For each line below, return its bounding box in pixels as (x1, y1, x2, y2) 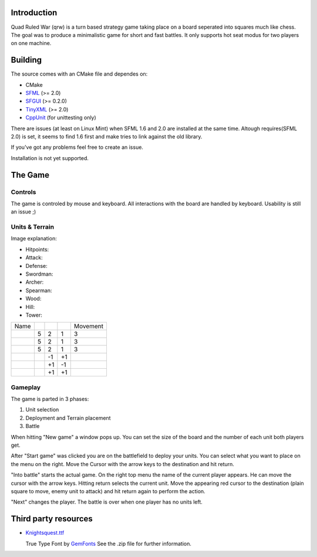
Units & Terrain (11, 223, 55, 231)
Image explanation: (11, 235, 57, 242)
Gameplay (11, 383, 41, 391)
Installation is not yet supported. (11, 154, 89, 161)
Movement (73, 322, 104, 331)
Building (11, 55, 42, 65)
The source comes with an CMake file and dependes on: (11, 70, 148, 77)
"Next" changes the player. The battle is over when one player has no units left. (11, 498, 203, 505)
